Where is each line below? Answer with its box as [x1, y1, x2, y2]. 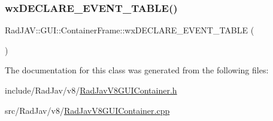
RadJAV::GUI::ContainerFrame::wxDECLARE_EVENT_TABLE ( [5, 24, 254, 36]
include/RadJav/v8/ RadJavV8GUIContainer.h [5, 84, 177, 96]
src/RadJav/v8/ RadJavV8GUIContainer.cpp [5, 104, 170, 116]
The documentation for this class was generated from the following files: [5, 64, 269, 76]
